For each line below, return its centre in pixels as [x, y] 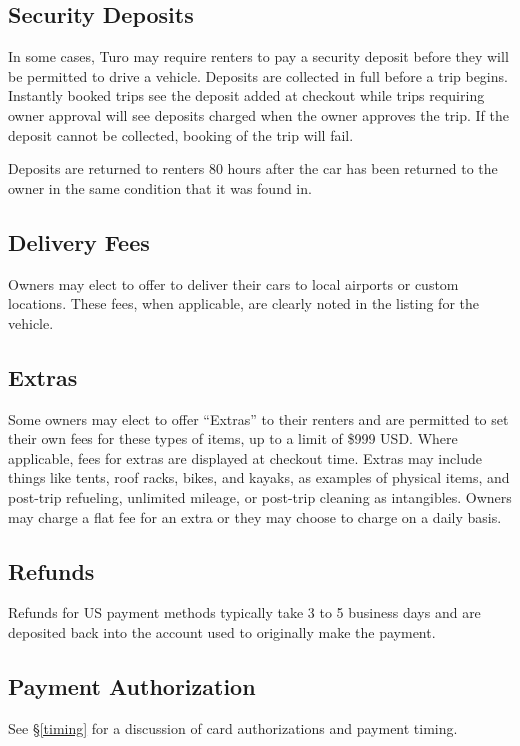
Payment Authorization [132, 685]
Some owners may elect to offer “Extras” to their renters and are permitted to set [258, 418]
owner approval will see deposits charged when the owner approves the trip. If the [259, 114]
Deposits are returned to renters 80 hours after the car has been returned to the [253, 168]
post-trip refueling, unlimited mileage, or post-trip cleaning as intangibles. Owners [260, 496]
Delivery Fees [79, 241]
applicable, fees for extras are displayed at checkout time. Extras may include [245, 457]
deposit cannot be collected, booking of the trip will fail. [181, 134]
